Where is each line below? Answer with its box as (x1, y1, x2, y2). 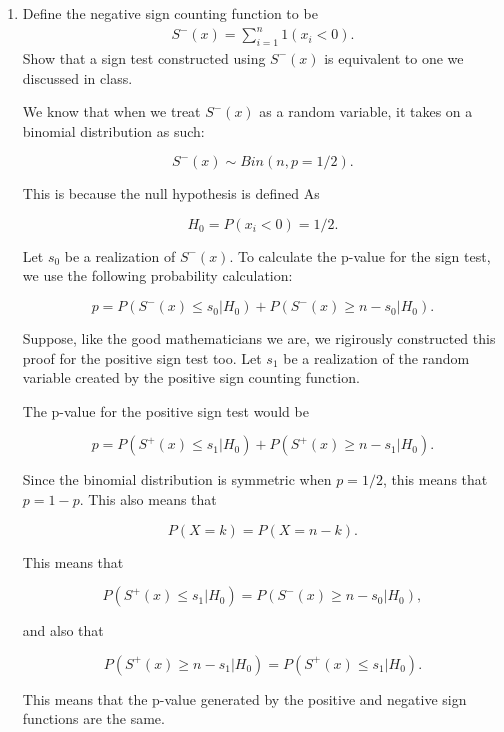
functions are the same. (22, 708, 165, 729)
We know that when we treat (22, 101, 201, 122)
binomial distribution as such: (22, 120, 205, 141)
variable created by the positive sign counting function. (22, 367, 360, 388)
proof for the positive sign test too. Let (22, 347, 262, 368)
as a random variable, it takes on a (259, 101, 473, 122)
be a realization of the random (283, 347, 470, 368)
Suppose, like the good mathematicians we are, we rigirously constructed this (22, 328, 496, 349)
